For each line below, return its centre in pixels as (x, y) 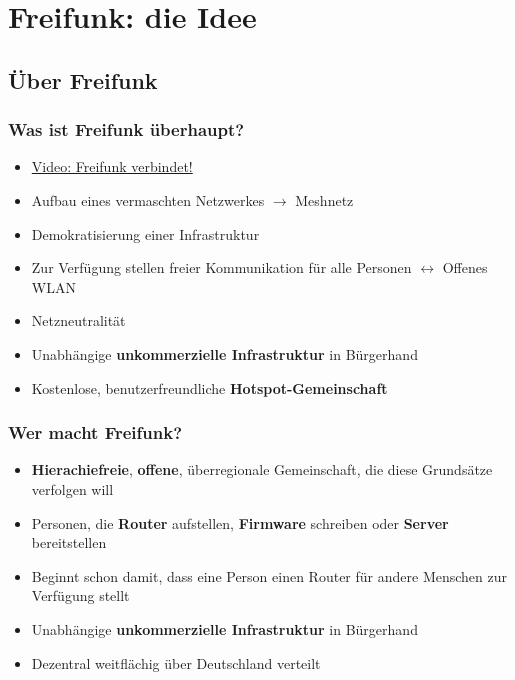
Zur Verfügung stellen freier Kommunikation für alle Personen (221, 267)
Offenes (465, 267)
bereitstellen (69, 542)
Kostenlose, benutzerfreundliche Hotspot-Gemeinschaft (209, 387)
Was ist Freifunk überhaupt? (126, 129)
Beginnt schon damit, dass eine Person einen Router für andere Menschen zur (269, 575)
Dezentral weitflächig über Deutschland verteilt (176, 662)
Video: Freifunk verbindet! (112, 166)
